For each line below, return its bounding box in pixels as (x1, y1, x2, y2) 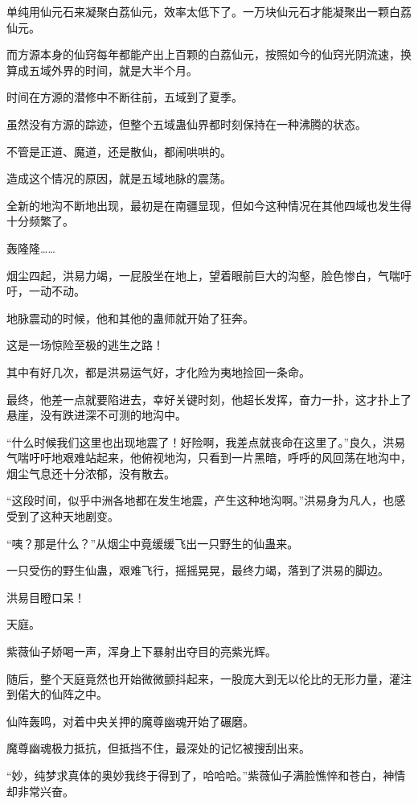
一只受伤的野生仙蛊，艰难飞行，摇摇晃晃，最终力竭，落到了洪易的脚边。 (6, 562, 389, 579)
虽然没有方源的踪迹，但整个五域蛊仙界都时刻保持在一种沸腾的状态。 (6, 115, 367, 132)
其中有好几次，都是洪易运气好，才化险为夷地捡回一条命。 (6, 363, 310, 380)
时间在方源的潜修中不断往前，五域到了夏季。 (6, 89, 243, 105)
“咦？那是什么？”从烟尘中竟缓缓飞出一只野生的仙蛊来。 (6, 534, 299, 551)
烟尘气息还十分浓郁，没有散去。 (6, 464, 175, 481)
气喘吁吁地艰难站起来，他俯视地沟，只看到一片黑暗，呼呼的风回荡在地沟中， (6, 449, 412, 466)
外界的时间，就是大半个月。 (51, 61, 198, 78)
